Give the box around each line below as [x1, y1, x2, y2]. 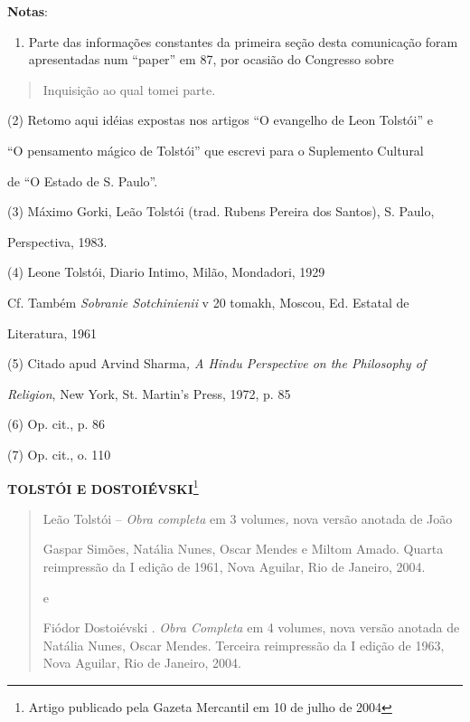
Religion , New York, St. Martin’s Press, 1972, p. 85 [7, 384, 291, 403]
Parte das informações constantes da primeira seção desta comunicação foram [28, 32, 458, 51]
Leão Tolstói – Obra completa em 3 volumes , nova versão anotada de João [42, 508, 453, 527]
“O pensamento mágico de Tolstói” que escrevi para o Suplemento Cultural [7, 140, 424, 159]
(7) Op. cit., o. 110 [7, 444, 111, 463]
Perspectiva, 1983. [7, 232, 108, 251]
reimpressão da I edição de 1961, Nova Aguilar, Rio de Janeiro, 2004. [42, 556, 426, 575]
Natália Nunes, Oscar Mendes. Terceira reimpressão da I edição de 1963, [42, 635, 445, 654]
